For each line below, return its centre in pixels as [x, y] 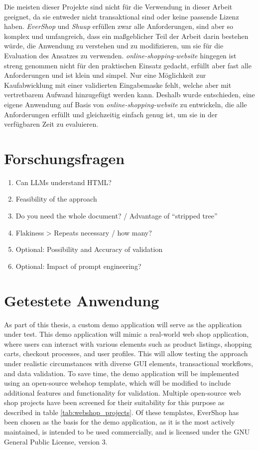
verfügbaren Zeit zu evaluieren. [51, 124]
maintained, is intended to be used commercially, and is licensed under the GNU [127, 432]
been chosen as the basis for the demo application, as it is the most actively [120, 422]
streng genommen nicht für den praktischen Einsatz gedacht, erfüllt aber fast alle [128, 65]
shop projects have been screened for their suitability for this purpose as [114, 402]
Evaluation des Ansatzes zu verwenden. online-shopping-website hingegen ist [120, 55]
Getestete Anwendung [82, 300]
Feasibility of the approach [56, 199]
